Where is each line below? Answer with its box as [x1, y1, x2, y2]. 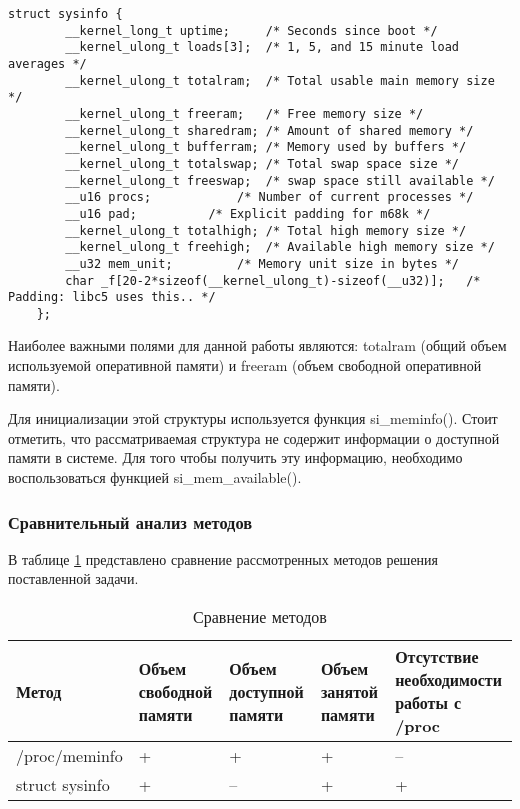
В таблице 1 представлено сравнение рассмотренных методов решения [8, 548, 439, 569]
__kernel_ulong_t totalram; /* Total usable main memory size [65, 73, 495, 88]
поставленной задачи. [8, 568, 139, 589]
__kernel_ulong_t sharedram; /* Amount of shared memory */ [65, 123, 474, 138]
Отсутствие [395, 645, 479, 669]
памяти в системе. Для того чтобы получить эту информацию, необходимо [8, 447, 463, 468]
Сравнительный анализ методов [8, 509, 252, 534]
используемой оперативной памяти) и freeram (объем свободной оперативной [8, 355, 482, 376]
